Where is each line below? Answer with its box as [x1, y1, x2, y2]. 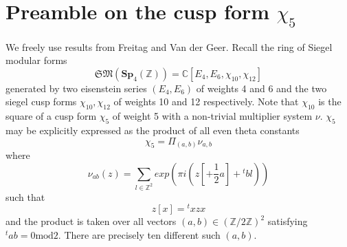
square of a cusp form [5, 109, 97, 123]
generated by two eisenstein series [5, 80, 147, 95]
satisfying [267, 214, 308, 228]
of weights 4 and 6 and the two [196, 80, 327, 95]
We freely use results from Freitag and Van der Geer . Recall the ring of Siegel [5, 39, 333, 54]
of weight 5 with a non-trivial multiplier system [112, 109, 313, 123]
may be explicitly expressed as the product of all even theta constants [5, 122, 300, 137]
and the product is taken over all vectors [5, 214, 177, 228]
